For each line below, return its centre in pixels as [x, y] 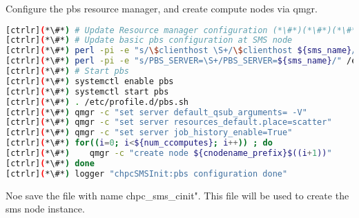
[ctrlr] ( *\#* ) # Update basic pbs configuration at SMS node [149, 40]
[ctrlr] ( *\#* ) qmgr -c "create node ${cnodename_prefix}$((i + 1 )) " [169, 153]
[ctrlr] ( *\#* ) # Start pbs [68, 71]
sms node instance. [45, 209]
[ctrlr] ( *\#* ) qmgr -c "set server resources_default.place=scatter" [169, 122]
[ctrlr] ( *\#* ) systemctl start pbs [87, 91]
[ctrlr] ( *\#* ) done [50, 163]
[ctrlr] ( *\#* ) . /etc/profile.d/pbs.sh [97, 102]
